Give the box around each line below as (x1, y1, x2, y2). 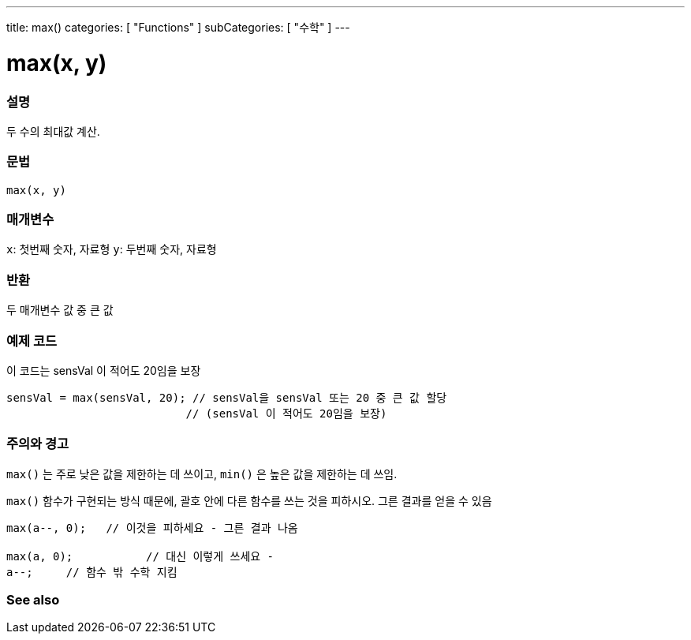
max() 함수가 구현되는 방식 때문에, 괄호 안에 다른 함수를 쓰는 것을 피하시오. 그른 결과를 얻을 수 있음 (6, 493, 492, 507)
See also (6, 592, 60, 608)
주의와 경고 (6, 436, 69, 452)
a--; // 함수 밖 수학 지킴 (6, 565, 177, 578)
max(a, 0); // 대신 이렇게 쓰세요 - (6, 549, 275, 563)
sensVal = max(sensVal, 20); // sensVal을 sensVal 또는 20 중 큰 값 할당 (6, 391, 447, 404)
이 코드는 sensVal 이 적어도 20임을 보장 (6, 363, 201, 377)
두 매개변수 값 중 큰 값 (6, 303, 114, 317)
